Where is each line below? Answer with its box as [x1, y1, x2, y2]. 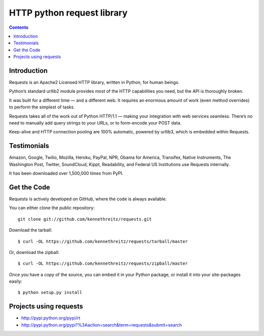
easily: [9, 278, 22, 284]
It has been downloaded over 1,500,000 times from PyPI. [9, 170, 124, 176]
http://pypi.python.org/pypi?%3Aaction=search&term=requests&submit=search [21, 322, 182, 328]
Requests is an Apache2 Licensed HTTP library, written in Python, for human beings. [9, 80, 179, 85]
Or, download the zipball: [9, 249, 60, 255]
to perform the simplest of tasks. [9, 104, 75, 110]
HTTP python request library [9, 7, 128, 18]
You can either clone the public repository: [9, 205, 95, 211]
